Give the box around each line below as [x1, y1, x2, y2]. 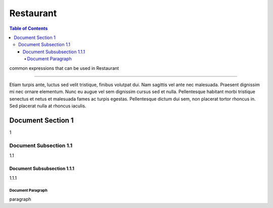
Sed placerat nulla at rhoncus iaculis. [9, 103, 86, 109]
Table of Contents [9, 25, 48, 31]
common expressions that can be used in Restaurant [9, 65, 119, 71]
